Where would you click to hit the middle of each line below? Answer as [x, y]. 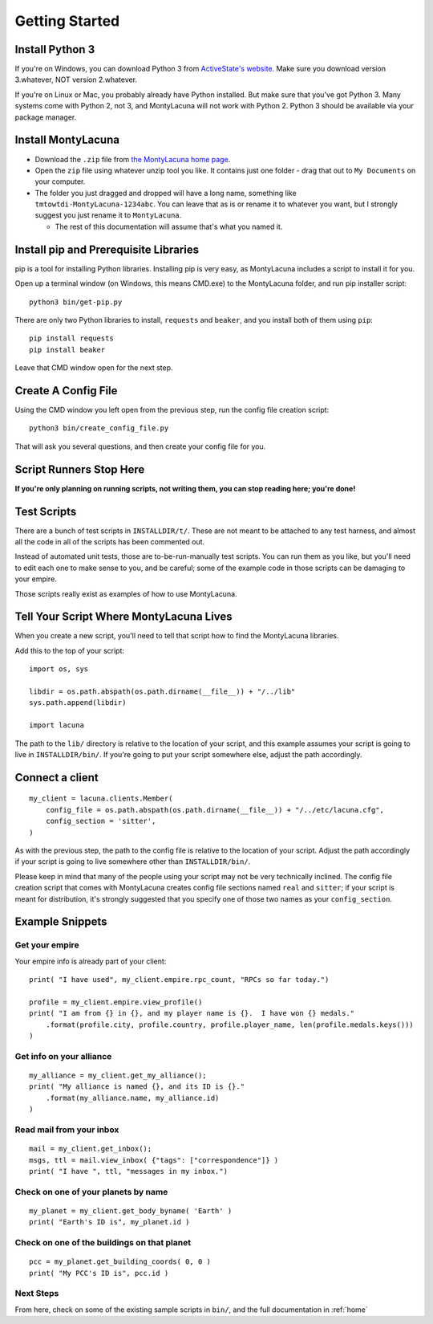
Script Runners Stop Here [80, 469]
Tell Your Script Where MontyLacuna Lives [123, 617]
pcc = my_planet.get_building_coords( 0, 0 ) [120, 1262]
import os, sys [59, 669]
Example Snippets [61, 922]
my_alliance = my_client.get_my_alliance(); [118, 1075]
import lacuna [57, 725]
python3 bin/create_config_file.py [99, 428]
